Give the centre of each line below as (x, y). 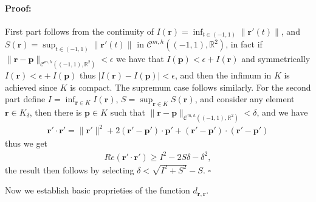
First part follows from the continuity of (80, 31)
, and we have (282, 112)
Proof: (18, 8)
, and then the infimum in (223, 75)
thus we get (26, 143)
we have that (140, 59)
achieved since (31, 87)
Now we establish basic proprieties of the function (98, 190)
